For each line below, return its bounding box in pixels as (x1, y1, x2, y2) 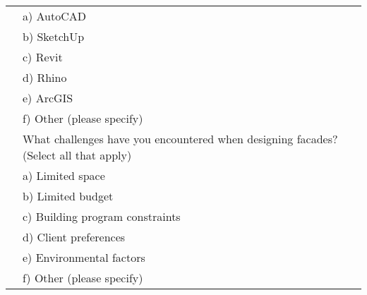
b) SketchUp (23, 28, 85, 44)
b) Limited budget (23, 188, 114, 204)
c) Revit (23, 49, 63, 65)
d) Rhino (23, 69, 67, 85)
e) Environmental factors (23, 249, 145, 265)
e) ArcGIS (23, 90, 73, 106)
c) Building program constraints (23, 208, 181, 224)
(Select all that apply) (23, 147, 132, 163)
